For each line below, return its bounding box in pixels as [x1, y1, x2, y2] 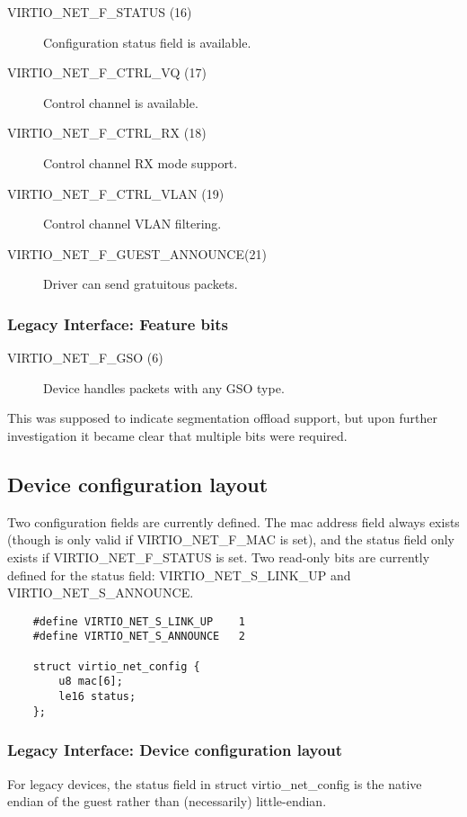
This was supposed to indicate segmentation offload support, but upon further [7, 408, 437, 427]
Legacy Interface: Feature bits [7, 312, 229, 335]
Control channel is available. [43, 93, 198, 112]
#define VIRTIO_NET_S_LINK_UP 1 [32, 615, 245, 628]
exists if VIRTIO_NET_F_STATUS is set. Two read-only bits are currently [7, 547, 430, 566]
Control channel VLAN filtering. [43, 214, 222, 233]
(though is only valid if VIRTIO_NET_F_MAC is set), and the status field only [7, 530, 454, 549]
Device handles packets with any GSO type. [43, 378, 285, 397]
